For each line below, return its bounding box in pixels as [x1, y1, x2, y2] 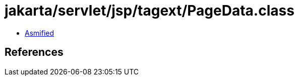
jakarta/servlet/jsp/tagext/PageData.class [5, 2, 294, 19]
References [5, 46, 64, 59]
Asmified [25, 28, 54, 37]
